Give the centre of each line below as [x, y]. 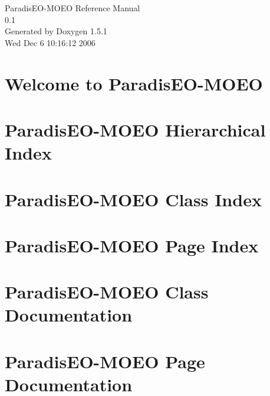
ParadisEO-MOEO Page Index [132, 245]
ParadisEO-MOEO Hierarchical [135, 129]
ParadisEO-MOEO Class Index [133, 199]
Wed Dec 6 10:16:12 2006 [50, 42]
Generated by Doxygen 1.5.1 [56, 31]
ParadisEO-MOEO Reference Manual [73, 8]
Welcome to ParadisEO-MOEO [134, 83]
